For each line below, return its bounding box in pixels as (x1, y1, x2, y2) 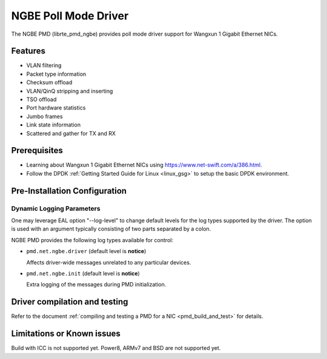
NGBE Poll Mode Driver (11, 9, 129, 22)
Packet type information (26, 70, 87, 77)
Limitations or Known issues (11, 329, 121, 339)
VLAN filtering (26, 62, 62, 69)
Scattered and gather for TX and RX (26, 130, 116, 137)
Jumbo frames (26, 113, 63, 120)
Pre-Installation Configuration (11, 185, 127, 196)
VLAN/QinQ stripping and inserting (26, 87, 113, 94)
